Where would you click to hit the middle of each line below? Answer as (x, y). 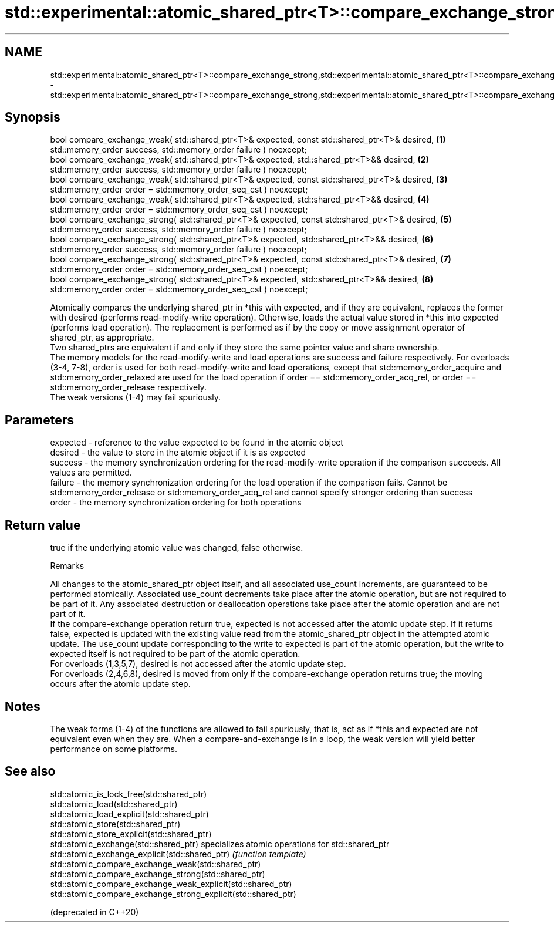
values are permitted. (91, 473)
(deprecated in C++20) (94, 912)
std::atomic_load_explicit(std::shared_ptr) (129, 814)
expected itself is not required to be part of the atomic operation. (175, 654)
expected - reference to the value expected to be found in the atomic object (197, 443)
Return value (43, 525)
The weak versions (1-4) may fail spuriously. (136, 397)
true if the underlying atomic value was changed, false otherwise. (177, 548)
